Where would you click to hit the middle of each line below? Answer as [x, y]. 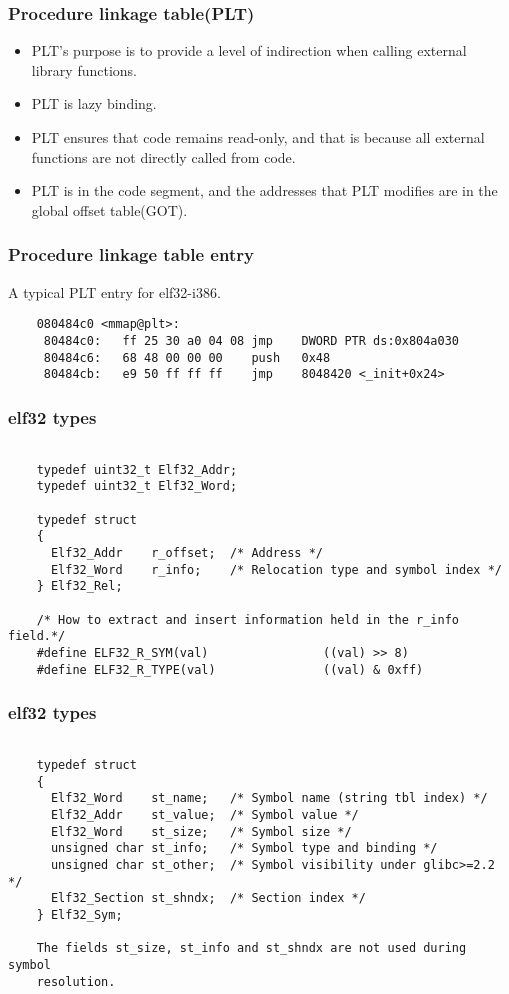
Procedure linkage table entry [131, 254]
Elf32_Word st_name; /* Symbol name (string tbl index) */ [269, 798]
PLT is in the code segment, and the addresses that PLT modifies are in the [264, 190]
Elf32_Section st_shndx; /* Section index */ [208, 898]
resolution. [76, 981]
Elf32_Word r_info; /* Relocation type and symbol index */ [276, 569]
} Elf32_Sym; [79, 915]
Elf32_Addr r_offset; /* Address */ [186, 552]
